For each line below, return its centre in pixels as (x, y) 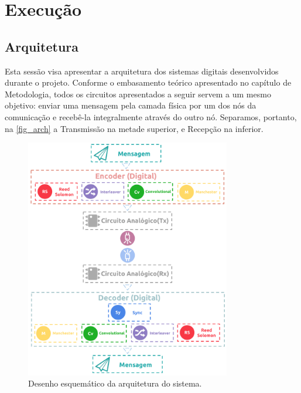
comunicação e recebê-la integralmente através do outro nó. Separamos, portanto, (151, 116)
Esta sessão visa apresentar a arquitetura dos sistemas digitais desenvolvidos (142, 71)
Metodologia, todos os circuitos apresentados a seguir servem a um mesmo (138, 94)
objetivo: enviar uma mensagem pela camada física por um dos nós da (131, 105)
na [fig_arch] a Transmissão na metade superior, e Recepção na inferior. (134, 128)
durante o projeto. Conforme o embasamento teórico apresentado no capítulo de (148, 82)
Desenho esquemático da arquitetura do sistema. (115, 383)
